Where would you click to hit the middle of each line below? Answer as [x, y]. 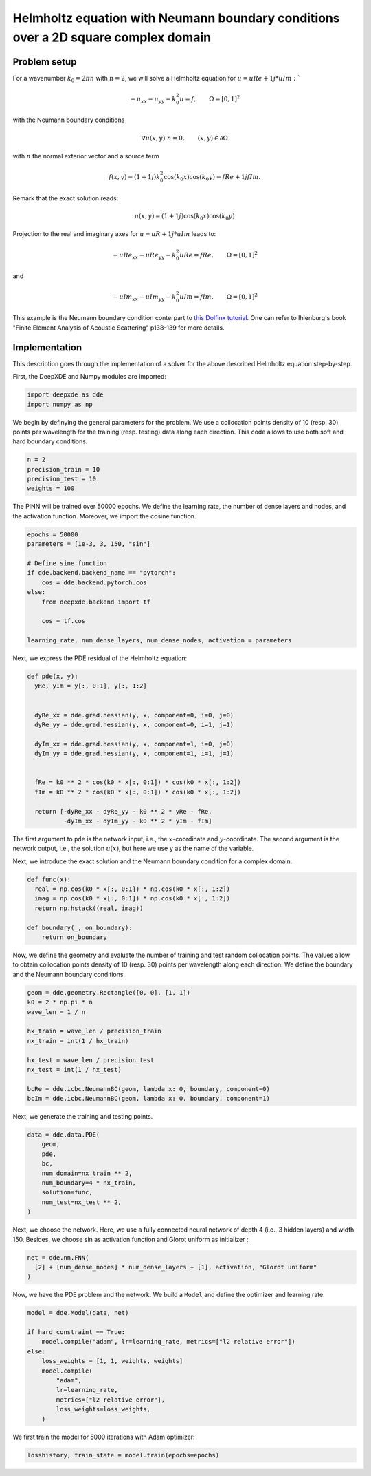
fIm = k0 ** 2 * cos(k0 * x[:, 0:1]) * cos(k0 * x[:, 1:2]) [138, 792]
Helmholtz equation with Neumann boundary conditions [176, 18]
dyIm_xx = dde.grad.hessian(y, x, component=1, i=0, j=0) [134, 744]
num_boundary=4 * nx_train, [89, 1183]
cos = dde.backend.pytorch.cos [94, 582]
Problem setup [45, 62]
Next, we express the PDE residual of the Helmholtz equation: [100, 658]
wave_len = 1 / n [56, 1012]
